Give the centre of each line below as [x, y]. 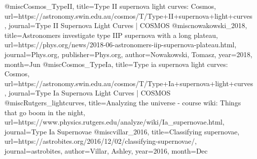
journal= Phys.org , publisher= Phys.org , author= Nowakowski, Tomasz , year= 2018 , [128, 54]
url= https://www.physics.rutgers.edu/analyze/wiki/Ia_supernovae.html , [114, 122]
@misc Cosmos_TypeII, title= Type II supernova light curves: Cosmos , [110, 6]
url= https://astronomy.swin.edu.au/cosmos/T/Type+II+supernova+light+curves [128, 16]
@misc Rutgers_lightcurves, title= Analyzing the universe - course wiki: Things [123, 102]
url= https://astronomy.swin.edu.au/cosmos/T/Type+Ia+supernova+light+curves [129, 83]
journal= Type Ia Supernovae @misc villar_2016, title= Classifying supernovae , [122, 131]
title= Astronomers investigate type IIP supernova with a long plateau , [111, 35]
